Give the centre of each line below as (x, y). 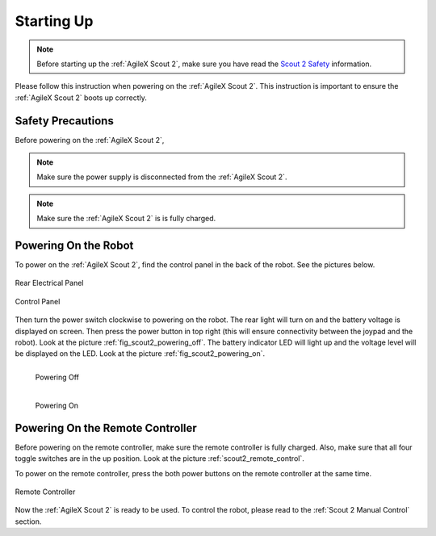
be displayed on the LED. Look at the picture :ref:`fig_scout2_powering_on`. (140, 354)
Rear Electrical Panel (49, 283)
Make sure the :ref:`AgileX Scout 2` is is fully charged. (126, 219)
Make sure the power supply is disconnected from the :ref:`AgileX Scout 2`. (162, 177)
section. (28, 521)
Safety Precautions (65, 121)
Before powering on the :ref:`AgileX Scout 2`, (90, 140)
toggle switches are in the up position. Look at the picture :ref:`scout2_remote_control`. (159, 459)
